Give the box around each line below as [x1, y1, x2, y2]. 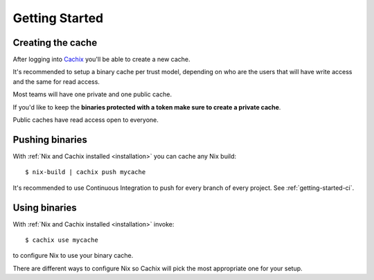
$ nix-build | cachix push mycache [25, 168, 146, 176]
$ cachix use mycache [25, 236, 98, 244]
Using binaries [12, 202, 77, 213]
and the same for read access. [12, 77, 100, 86]
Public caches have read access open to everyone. [12, 116, 159, 124]
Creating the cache [12, 37, 98, 49]
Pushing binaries [12, 134, 88, 146]
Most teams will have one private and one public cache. [12, 90, 172, 98]
